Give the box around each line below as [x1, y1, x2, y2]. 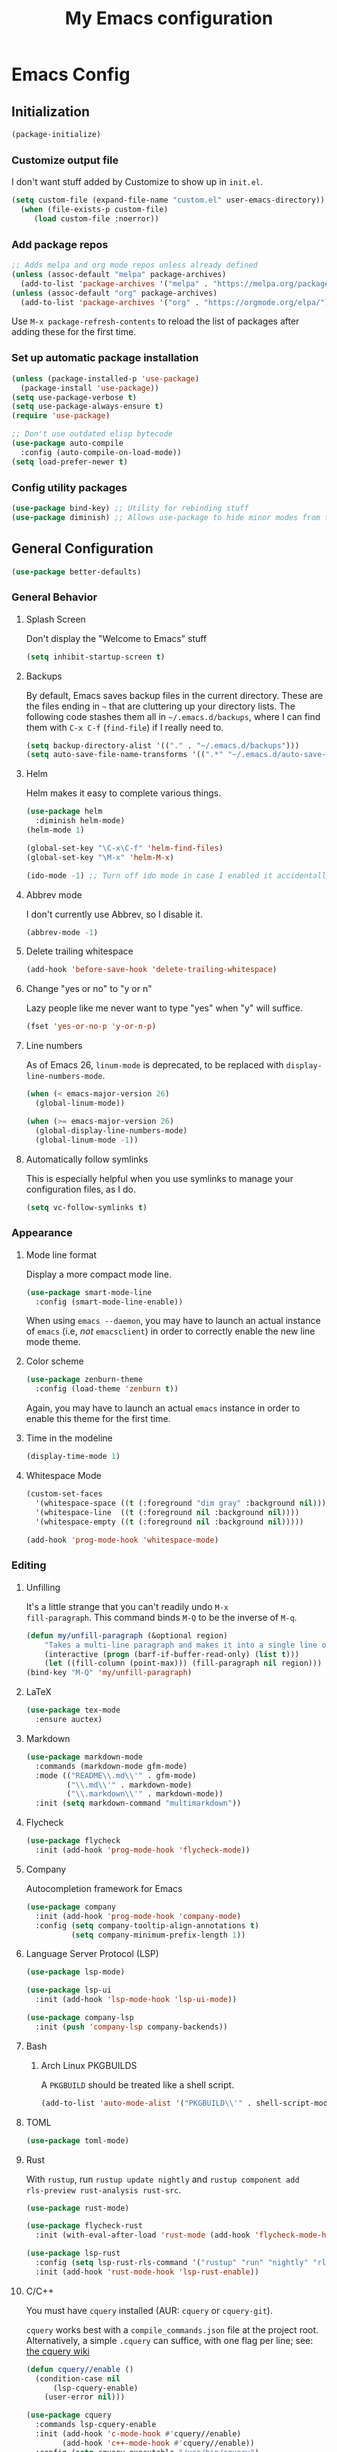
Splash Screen [25, 613, 86, 625]
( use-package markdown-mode [25, 1752, 143, 1762]
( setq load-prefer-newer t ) [11, 457, 129, 467]
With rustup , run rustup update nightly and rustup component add [25, 2173, 300, 2185]
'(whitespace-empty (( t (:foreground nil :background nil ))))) [35, 1517, 304, 1527]
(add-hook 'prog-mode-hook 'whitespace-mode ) [25, 1535, 219, 1545]
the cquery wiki [25, 2345, 90, 2357]
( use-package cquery [25, 2410, 112, 2421]
